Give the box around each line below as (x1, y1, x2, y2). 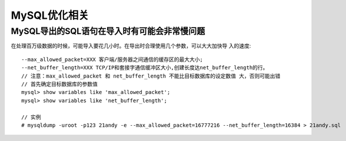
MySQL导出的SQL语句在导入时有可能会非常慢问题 (11, 26, 205, 36)
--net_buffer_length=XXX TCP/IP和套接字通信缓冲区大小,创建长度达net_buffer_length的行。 (21, 65, 268, 71)
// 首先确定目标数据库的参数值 (21, 80, 98, 88)
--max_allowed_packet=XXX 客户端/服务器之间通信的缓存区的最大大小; (21, 56, 203, 63)
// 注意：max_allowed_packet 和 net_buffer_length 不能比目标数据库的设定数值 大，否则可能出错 (21, 72, 281, 79)
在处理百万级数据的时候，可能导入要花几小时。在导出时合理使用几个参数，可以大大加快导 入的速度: (11, 42, 251, 49)
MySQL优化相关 (11, 9, 89, 22)
